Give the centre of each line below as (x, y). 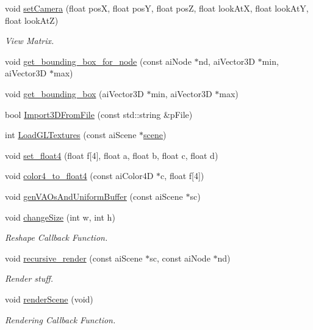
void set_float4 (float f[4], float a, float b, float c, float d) (112, 155)
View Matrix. (30, 41)
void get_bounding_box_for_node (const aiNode (98, 61)
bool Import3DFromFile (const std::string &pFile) (99, 114)
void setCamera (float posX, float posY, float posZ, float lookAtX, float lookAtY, (157, 8)
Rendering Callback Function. (60, 319)
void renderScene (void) (49, 299)
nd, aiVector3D (227, 61)
